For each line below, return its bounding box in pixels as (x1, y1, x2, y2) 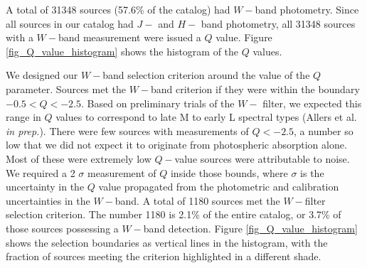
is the (300, 165, 324, 180)
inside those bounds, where (170, 165, 288, 180)
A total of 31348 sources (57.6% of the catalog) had (6, 2, 230, 16)
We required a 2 (6, 165, 75, 180)
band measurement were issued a (58, 30, 201, 45)
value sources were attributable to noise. (174, 151, 350, 166)
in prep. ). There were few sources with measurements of (6, 123, 249, 138)
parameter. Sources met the (6, 81, 126, 96)
